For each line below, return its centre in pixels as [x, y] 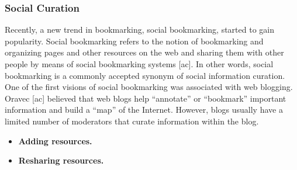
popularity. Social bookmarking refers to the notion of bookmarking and [134, 41]
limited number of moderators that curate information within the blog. [132, 121]
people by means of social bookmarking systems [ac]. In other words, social [139, 64]
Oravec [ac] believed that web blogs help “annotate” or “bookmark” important [146, 98]
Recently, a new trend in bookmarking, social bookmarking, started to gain [139, 30]
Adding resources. [55, 140]
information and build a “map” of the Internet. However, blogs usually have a [144, 110]
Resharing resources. [61, 160]
